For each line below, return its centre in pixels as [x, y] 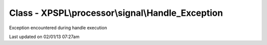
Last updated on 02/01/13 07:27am [44, 37]
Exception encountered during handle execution [58, 28]
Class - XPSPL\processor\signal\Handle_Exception [116, 13]
